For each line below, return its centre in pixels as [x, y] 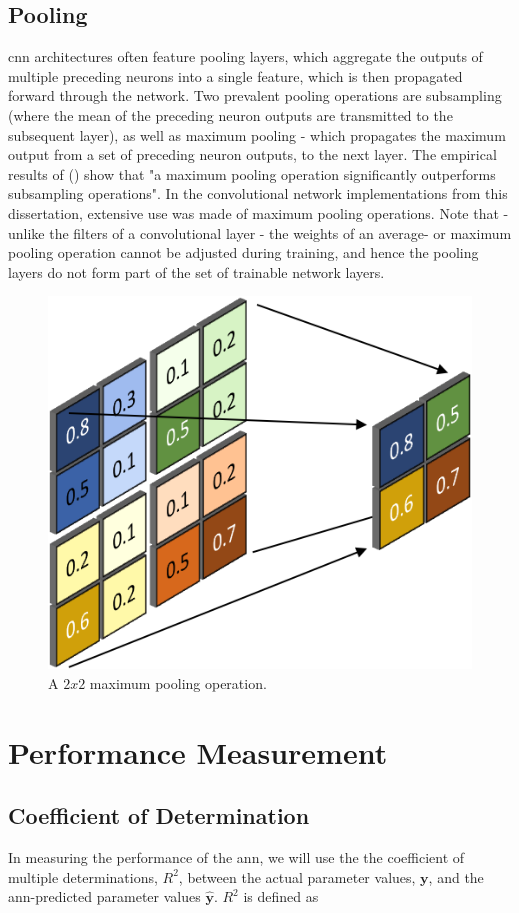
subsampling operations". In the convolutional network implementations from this [258, 193]
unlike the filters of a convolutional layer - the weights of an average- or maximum [260, 232]
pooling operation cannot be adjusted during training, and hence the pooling [243, 252]
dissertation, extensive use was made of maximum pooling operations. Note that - [258, 212]
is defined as [281, 896]
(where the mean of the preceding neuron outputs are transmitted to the [230, 114]
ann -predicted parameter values [104, 896]
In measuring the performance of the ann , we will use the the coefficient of [236, 856]
